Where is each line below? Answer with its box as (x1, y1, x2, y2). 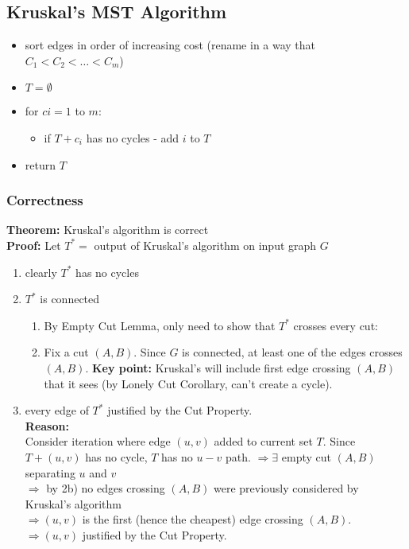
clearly (25, 263, 57, 280)
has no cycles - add (86, 129, 179, 146)
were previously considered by (213, 480, 359, 496)
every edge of (25, 402, 89, 419)
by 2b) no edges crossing (46, 480, 165, 496)
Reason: (25, 417, 69, 434)
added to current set (214, 433, 313, 450)
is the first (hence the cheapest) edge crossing (82, 511, 303, 528)
